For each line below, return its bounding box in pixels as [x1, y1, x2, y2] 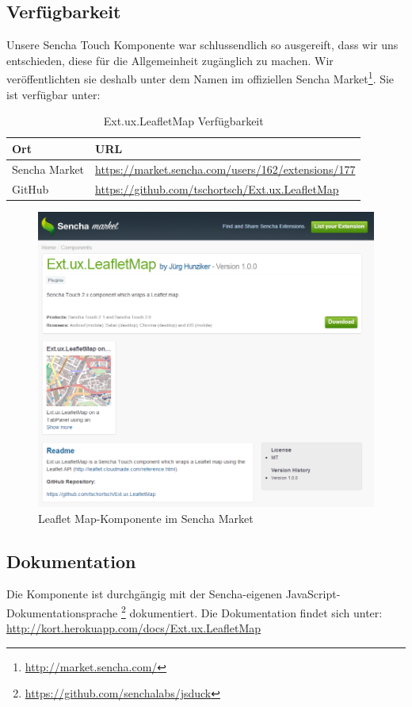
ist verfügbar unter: [6, 86, 101, 102]
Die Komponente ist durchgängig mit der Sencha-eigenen [6, 586, 283, 602]
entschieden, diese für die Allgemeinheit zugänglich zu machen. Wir [6, 52, 334, 68]
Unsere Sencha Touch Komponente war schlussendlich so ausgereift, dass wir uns [6, 37, 399, 53]
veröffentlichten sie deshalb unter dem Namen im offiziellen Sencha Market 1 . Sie [6, 68, 395, 87]
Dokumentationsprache [6, 604, 118, 621]
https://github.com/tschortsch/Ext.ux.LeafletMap [95, 180, 339, 197]
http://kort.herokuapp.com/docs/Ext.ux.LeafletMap [6, 620, 261, 636]
